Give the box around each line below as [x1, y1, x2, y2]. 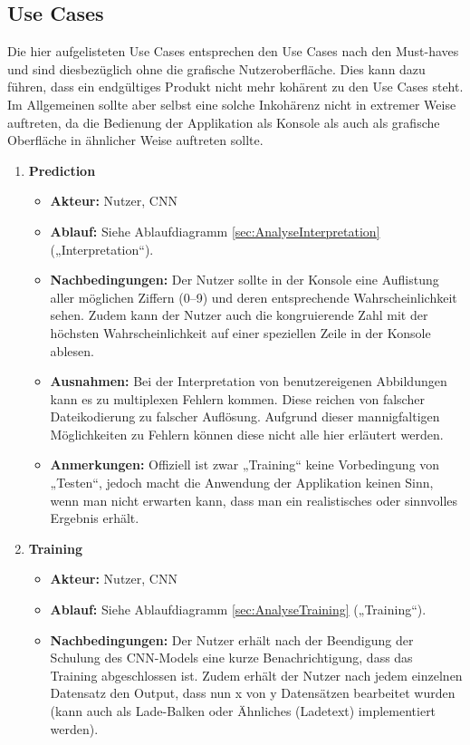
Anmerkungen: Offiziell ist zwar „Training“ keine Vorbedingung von [50, 455, 440, 474]
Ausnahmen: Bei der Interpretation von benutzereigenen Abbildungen [50, 372, 447, 391]
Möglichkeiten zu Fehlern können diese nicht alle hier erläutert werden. [50, 424, 444, 443]
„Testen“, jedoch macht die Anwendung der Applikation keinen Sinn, [50, 473, 434, 492]
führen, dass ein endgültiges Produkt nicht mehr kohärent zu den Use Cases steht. [7, 77, 464, 96]
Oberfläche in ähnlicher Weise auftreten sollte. [7, 131, 264, 150]
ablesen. [50, 341, 94, 360]
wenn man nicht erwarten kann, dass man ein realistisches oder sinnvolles [50, 490, 458, 509]
